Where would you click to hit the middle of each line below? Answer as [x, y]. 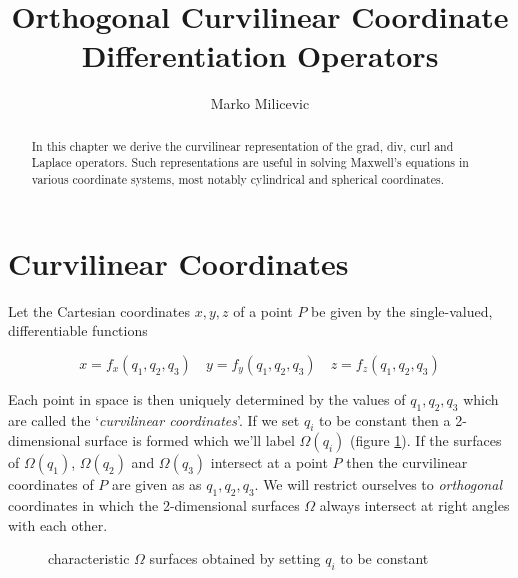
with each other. [58, 524]
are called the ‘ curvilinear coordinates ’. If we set [154, 419]
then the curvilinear [407, 462]
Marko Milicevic [260, 103]
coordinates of [51, 484]
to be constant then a [385, 419]
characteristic [89, 558]
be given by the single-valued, [402, 310]
